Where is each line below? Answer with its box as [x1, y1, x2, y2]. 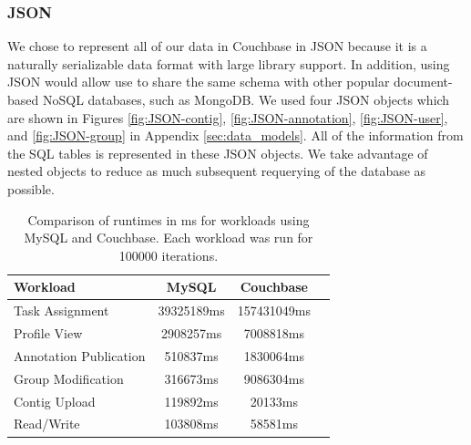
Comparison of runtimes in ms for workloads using [27, 210, 310, 229]
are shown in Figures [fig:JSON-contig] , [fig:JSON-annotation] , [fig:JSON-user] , [7, 108, 448, 127]
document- [394, 72, 453, 91]
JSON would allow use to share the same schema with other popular [7, 72, 390, 91]
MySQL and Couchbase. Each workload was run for [24, 228, 313, 247]
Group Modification [14, 368, 124, 388]
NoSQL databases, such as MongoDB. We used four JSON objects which [42, 90, 450, 109]
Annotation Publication [14, 346, 146, 365]
